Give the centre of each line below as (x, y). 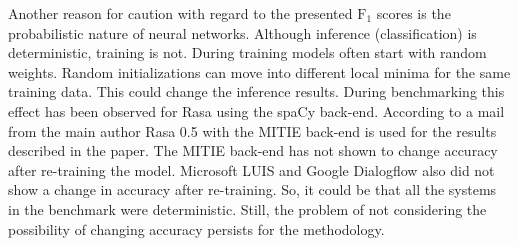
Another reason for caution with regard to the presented (180, 13)
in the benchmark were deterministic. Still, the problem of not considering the (247, 208)
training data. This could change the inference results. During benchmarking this (256, 91)
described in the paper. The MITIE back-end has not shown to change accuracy (253, 150)
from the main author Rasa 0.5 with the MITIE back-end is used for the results (252, 130)
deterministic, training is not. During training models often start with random (247, 52)
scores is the (413, 13)
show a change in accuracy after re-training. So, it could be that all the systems (252, 189)
